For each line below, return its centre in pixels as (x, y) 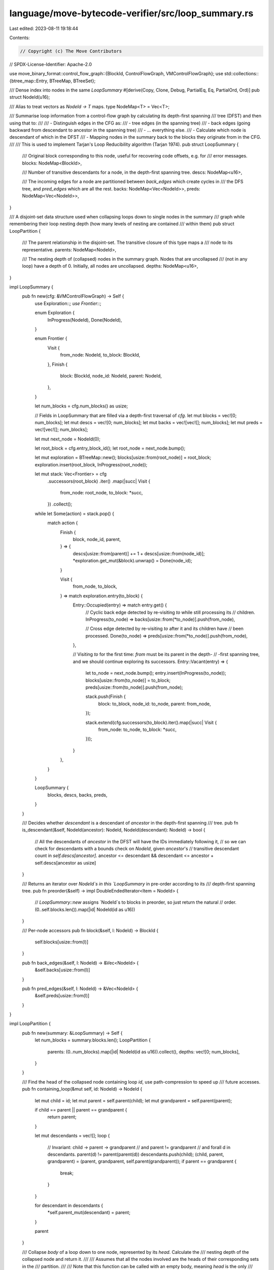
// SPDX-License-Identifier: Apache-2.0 (51, 64)
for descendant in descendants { (69, 1205)
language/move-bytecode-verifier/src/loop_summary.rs (131, 13)
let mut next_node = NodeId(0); (68, 439)
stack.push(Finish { (106, 696)
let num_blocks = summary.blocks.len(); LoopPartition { (93, 1040)
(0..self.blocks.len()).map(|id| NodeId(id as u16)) (85, 909)
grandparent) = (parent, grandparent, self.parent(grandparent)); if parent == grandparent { (142, 1161)
